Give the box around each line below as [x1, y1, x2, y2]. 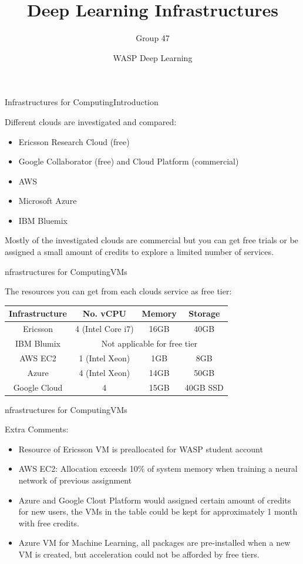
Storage [188, 307, 220, 320]
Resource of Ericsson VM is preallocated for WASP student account [18, 442, 263, 455]
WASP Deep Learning [113, 51, 193, 63]
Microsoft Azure [18, 194, 77, 207]
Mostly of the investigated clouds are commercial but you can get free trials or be [5, 234, 298, 246]
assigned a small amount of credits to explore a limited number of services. [5, 246, 274, 258]
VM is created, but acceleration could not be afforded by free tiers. [18, 548, 260, 560]
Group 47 [136, 32, 170, 44]
